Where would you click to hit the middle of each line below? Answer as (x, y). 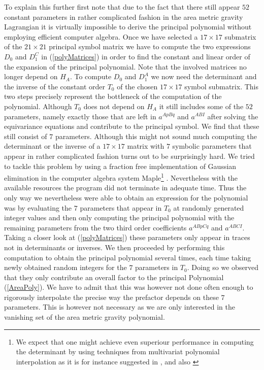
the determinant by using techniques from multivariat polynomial (118, 351)
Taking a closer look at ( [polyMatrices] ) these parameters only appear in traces (127, 237)
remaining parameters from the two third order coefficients (95, 227)
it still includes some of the (201, 106)
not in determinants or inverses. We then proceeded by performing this (114, 247)
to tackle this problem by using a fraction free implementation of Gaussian (120, 166)
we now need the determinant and (204, 76)
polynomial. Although (38, 106)
